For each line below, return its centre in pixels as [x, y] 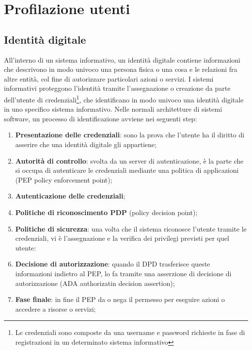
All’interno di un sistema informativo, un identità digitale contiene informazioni [122, 59]
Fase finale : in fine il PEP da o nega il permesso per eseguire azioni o [120, 299]
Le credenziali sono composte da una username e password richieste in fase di [130, 332]
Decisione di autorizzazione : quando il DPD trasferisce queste [113, 264]
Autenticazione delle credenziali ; [70, 196]
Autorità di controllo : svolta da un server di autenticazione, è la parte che [129, 160]
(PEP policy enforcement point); [64, 179]
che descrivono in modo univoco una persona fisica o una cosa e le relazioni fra [121, 69]
